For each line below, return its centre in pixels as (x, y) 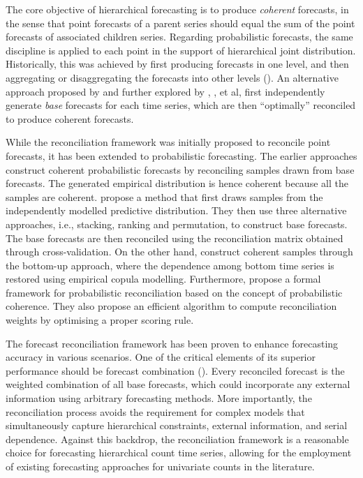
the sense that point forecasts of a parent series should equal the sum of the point (180, 23)
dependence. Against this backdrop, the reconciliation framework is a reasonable (177, 439)
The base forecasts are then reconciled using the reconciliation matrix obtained (175, 238)
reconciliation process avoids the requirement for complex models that (155, 411)
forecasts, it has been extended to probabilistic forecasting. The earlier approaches (181, 155)
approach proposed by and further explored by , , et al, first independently (165, 91)
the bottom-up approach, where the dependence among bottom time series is (170, 265)
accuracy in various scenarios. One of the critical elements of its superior (161, 357)
